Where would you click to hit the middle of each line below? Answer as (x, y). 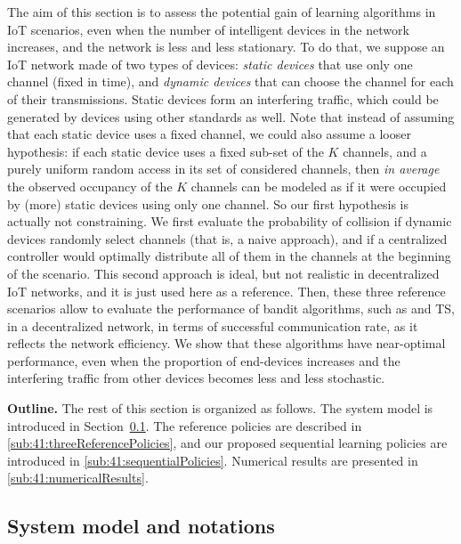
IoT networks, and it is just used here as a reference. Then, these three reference (226, 291)
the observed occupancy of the (90, 186)
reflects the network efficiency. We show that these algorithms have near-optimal (226, 343)
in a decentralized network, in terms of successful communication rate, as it (213, 325)
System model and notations (141, 526)
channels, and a (385, 151)
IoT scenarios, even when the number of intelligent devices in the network (208, 29)
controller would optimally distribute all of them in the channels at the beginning (229, 256)
